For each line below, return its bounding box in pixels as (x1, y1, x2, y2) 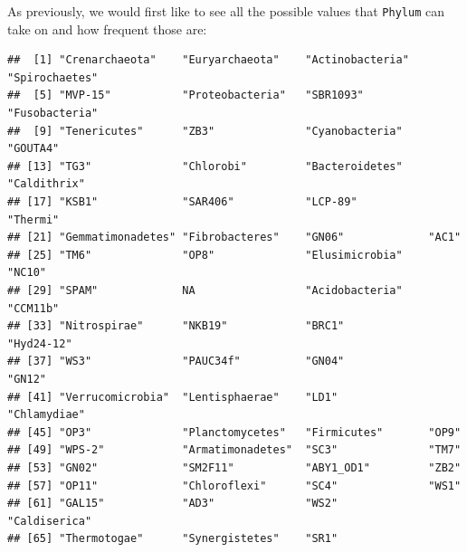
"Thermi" (7, 213, 60, 226)
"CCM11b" (7, 301, 60, 315)
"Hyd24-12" (7, 337, 72, 350)
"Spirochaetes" (7, 71, 99, 84)
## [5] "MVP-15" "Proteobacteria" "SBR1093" (7, 89, 364, 102)
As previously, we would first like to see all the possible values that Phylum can (7, 2, 444, 20)
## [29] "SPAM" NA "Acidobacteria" (7, 283, 403, 297)
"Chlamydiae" (7, 408, 85, 422)
